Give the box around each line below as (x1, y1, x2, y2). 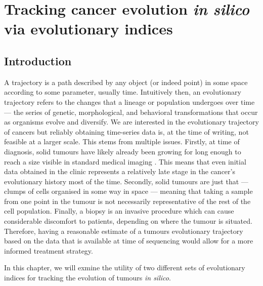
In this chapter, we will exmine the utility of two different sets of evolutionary (4, 262, 245, 273)
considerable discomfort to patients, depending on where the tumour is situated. (4, 216, 252, 226)
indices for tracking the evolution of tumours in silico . (4, 272, 171, 283)
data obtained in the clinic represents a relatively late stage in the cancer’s (4, 166, 235, 177)
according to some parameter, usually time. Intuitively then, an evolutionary (4, 87, 241, 97)
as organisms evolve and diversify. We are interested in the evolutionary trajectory (4, 116, 259, 127)
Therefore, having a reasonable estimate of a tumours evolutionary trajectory (4, 225, 243, 236)
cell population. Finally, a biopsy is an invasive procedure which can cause (4, 206, 234, 216)
